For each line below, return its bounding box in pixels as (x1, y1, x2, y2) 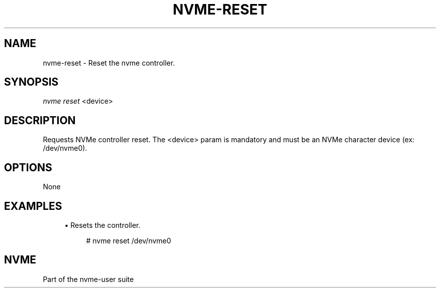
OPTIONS (4, 161, 52, 174)
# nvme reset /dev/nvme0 (86, 236, 171, 245)
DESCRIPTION (4, 114, 76, 127)
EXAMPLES (4, 199, 62, 212)
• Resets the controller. (64, 220, 141, 229)
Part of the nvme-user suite (43, 274, 134, 283)
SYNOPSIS (4, 76, 59, 89)
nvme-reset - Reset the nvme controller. (43, 58, 175, 67)
